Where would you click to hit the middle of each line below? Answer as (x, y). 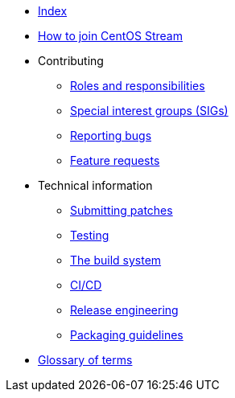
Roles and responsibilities (138, 86)
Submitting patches (122, 210)
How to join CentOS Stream (110, 36)
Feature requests (115, 160)
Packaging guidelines (127, 335)
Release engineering (124, 310)
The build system (116, 260)
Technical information (95, 185)
